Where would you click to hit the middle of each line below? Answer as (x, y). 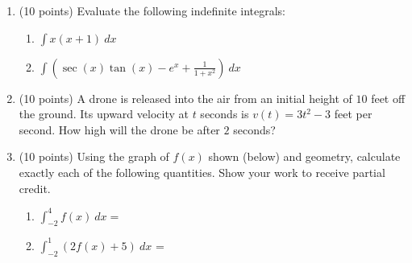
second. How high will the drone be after (119, 129)
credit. (35, 188)
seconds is (225, 114)
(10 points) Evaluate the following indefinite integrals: (152, 10)
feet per (353, 114)
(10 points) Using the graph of (94, 156)
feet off (388, 98)
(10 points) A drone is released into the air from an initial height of (185, 98)
